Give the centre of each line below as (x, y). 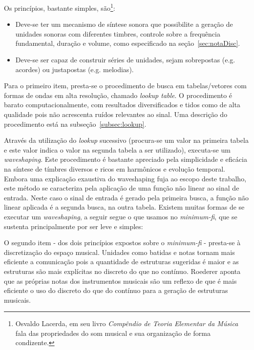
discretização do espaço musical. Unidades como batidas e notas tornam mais (119, 252)
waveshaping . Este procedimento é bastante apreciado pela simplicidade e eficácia (126, 159)
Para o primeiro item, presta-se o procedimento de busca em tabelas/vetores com (125, 86)
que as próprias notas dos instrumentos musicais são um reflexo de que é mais (120, 281)
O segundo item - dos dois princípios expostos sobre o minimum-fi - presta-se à (122, 243)
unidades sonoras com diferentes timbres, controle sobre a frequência (118, 33)
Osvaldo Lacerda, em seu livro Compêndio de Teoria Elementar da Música (127, 323)
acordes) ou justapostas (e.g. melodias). (74, 69)
